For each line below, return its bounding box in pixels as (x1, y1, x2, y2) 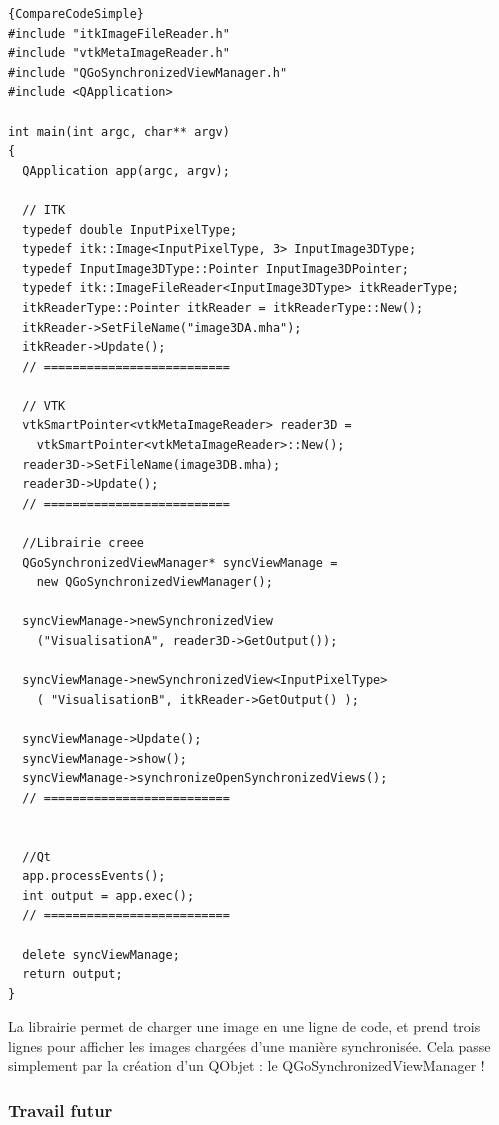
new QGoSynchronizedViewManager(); (36, 575, 273, 590)
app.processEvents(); (22, 869, 166, 884)
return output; (22, 967, 123, 982)
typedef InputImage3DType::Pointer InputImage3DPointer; (22, 261, 409, 276)
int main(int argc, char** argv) (8, 124, 230, 139)
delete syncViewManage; (22, 947, 180, 962)
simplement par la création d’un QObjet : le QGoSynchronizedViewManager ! (8, 1055, 485, 1076)
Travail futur (8, 1097, 113, 1122)
